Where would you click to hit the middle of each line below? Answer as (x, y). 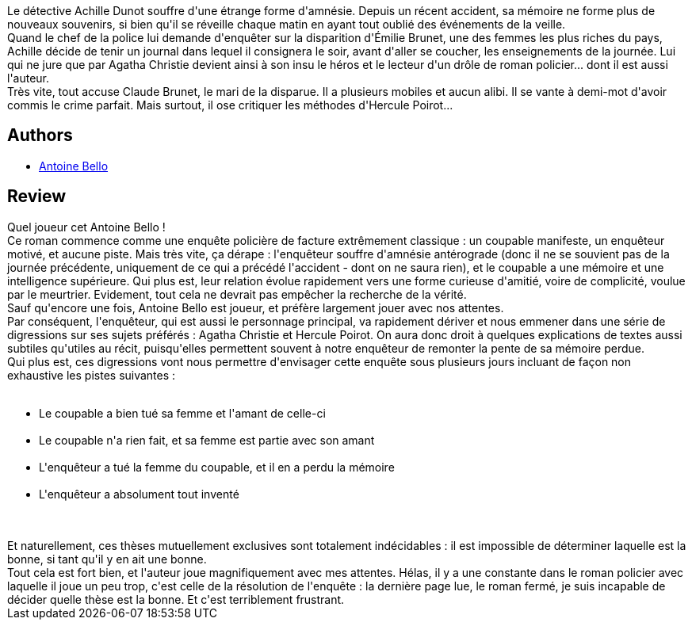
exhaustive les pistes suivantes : (92, 375)
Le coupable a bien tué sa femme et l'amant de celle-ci (182, 413)
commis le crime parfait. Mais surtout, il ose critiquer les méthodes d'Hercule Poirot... (230, 105)
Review (37, 197)
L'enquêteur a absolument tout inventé (139, 494)
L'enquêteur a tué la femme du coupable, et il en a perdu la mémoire (217, 467)
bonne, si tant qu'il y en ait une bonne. (107, 559)
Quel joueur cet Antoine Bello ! (86, 227)
